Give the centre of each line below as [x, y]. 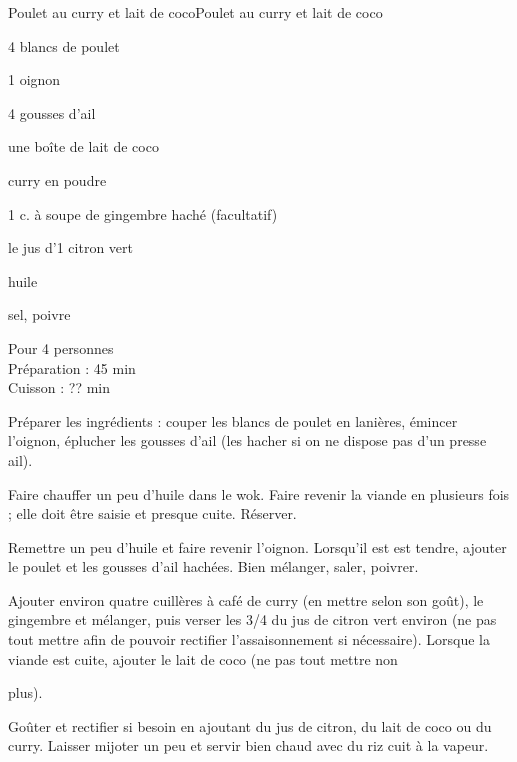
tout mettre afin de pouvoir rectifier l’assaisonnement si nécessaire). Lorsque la [249, 639]
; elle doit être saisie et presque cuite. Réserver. [152, 513]
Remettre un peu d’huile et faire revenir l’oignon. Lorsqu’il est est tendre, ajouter [257, 546]
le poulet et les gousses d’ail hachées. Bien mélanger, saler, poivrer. [213, 566]
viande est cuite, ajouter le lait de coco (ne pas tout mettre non [203, 658]
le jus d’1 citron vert [70, 247]
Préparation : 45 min [72, 367]
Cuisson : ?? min [59, 387]
